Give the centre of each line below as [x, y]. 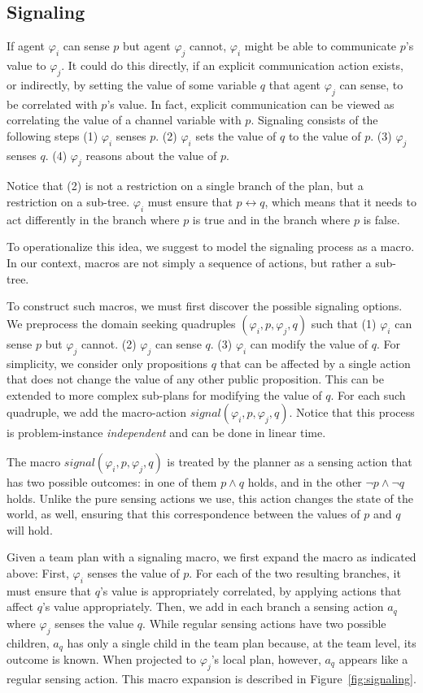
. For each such [368, 394]
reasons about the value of [151, 155]
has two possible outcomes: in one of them [112, 481]
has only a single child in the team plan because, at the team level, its [242, 642]
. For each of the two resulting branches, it [295, 572]
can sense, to [371, 84]
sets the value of [236, 135]
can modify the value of [309, 343]
